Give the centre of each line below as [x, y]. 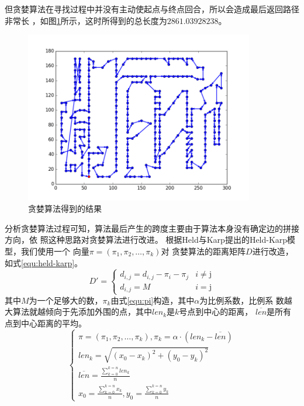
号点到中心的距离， [216, 312]
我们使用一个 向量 [55, 251]
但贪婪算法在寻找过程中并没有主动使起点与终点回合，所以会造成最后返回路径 [152, 9]
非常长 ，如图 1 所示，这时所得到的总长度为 [86, 20]
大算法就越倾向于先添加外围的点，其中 [78, 312]
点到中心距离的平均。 [46, 323]
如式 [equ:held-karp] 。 [44, 262]
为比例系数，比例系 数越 [246, 300]
